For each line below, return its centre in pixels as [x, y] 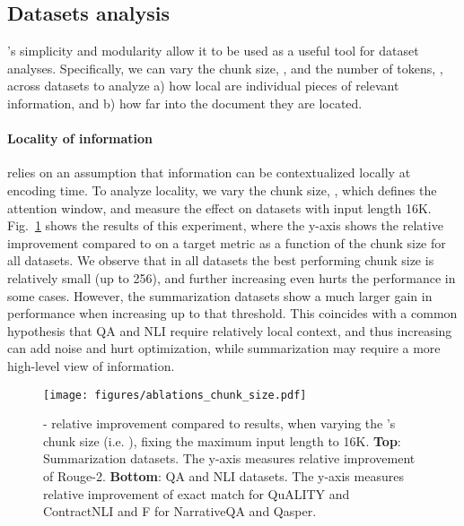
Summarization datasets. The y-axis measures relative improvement [229, 458]
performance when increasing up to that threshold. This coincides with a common [232, 313]
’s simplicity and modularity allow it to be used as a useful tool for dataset [213, 51]
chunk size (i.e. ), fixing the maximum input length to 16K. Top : [222, 440]
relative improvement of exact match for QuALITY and [197, 493]
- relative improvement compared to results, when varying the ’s [219, 423]
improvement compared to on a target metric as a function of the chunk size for [227, 242]
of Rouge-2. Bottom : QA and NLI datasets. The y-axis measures [223, 475]
